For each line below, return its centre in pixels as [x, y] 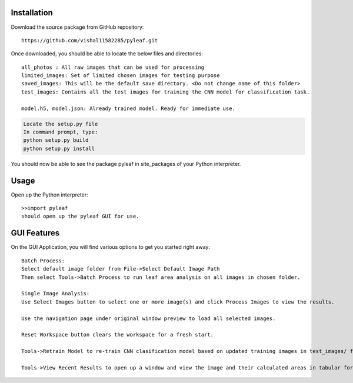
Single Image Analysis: [56, 294]
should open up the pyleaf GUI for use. [80, 217]
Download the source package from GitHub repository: [77, 27]
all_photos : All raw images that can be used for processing [113, 67]
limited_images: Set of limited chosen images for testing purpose [121, 76]
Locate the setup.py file [61, 124]
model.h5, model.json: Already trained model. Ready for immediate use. [128, 108]
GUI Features [35, 233]
